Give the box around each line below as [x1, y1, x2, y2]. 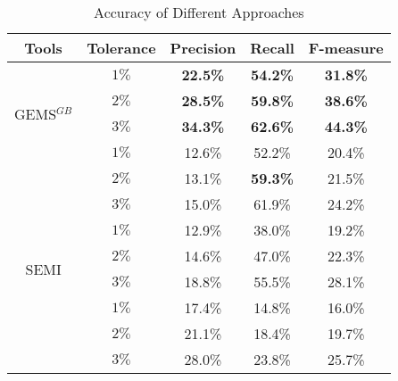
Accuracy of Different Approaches [94, 2, 304, 22]
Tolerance [87, 37, 156, 58]
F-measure [308, 37, 384, 58]
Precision [170, 37, 236, 58]
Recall [250, 37, 294, 58]
